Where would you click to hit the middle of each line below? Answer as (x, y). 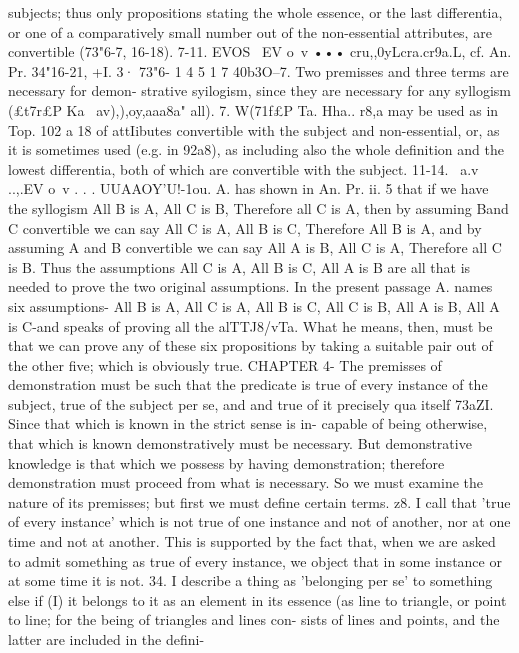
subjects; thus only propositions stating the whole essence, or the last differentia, (255, 12)
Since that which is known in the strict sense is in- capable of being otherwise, (248, 423)
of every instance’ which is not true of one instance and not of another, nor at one (259, 521)
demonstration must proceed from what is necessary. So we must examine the (246, 482)
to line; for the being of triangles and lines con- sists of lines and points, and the (254, 619)
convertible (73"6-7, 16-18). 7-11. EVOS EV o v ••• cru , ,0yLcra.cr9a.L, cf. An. (260, 51)
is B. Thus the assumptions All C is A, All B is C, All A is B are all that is (239, 266)
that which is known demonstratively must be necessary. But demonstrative (240, 443)
